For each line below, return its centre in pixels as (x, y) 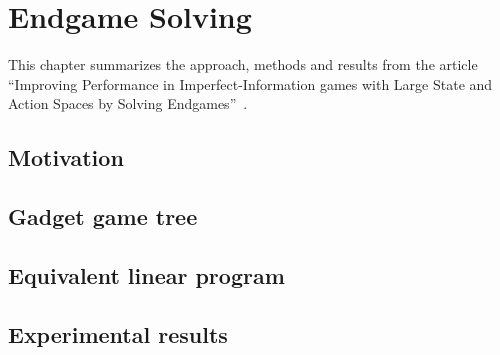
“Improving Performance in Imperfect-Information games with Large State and (250, 83)
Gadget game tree (103, 216)
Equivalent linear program (146, 274)
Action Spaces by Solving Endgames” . (128, 103)
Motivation (66, 157)
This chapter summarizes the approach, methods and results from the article (243, 64)
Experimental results (118, 333)
